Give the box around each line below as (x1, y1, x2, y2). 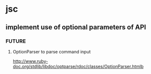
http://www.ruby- (12, 58, 48, 64)
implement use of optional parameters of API (5, 23, 146, 31)
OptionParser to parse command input (12, 49, 91, 54)
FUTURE (5, 38, 26, 45)
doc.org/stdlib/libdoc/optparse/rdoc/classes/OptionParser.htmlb (12, 63, 144, 69)
